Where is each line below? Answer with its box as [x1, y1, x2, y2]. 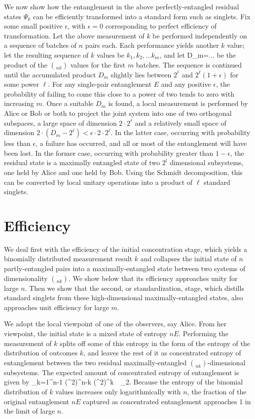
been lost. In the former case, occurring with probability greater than [4, 147, 214, 158]
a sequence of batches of [4, 40, 77, 50]
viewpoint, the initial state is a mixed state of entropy [4, 328, 167, 338]
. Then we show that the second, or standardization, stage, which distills [25, 282, 244, 293]
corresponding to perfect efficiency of [105, 21, 217, 31]
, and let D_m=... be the [159, 49, 236, 60]
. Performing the [179, 328, 228, 338]
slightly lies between [110, 69, 172, 79]
